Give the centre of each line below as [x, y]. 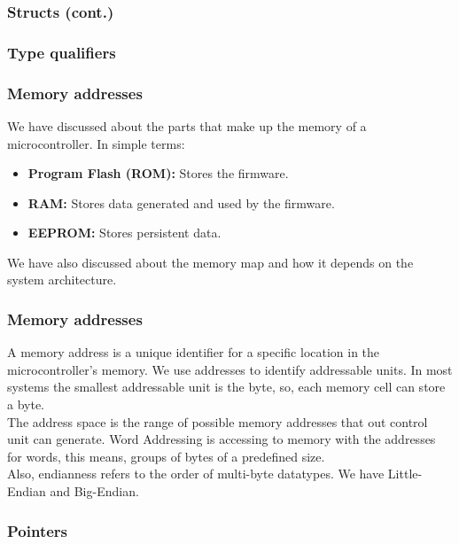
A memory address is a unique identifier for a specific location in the [194, 352]
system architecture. [62, 280]
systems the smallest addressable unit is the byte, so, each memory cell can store [226, 387]
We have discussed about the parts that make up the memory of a [187, 125]
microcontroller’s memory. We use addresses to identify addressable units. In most [230, 369]
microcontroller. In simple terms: [96, 143]
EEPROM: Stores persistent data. [124, 233]
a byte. [26, 404]
